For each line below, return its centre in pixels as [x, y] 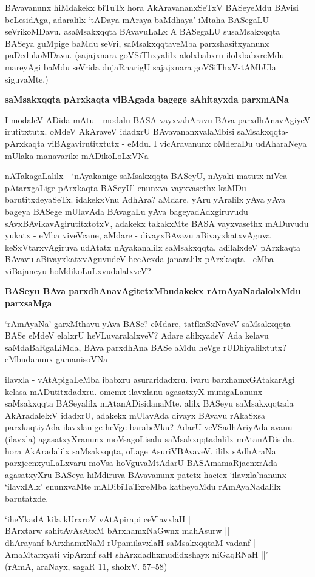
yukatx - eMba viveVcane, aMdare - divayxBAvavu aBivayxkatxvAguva [138, 235]
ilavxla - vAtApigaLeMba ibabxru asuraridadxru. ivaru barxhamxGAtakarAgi [150, 380]
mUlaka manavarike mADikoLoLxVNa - [80, 155]
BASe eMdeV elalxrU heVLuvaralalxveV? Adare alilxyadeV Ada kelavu [137, 335]
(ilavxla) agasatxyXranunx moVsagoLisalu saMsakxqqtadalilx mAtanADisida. [150, 439]
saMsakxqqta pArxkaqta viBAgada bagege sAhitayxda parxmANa [147, 99]
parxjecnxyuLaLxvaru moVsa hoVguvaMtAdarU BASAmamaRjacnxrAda [141, 463]
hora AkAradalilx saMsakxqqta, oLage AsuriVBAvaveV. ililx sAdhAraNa [141, 450]
